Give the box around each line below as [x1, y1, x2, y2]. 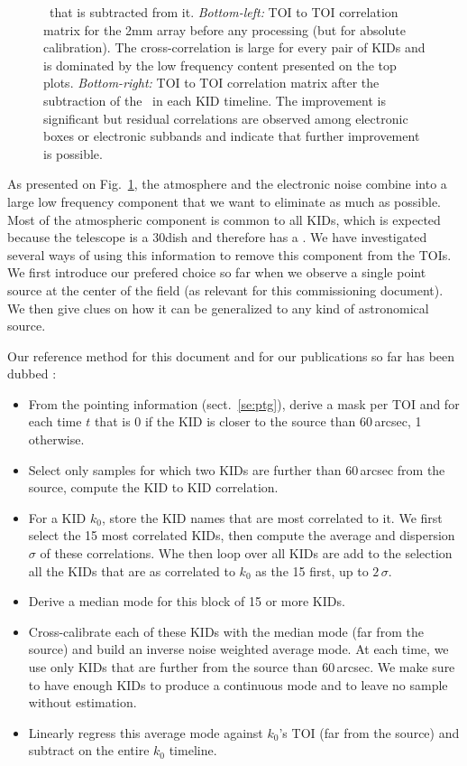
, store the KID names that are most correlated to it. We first [101, 508, 443, 527]
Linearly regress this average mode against [28, 723, 263, 742]
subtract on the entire [28, 741, 150, 760]
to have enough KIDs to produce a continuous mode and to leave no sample [28, 675, 448, 694]
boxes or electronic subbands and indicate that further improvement [43, 126, 420, 145]
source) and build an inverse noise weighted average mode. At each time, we [28, 640, 449, 659]
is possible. [43, 144, 103, 163]
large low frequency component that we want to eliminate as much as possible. [7, 191, 441, 210]
